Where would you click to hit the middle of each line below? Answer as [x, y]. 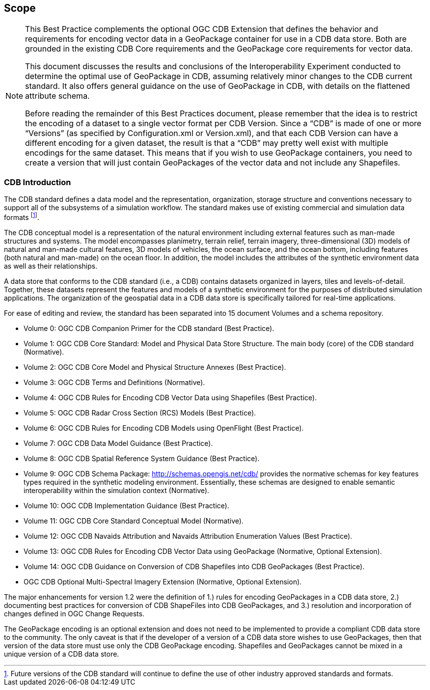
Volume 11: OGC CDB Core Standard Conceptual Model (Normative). [134, 521]
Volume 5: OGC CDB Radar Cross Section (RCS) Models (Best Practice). [140, 413]
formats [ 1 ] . [22, 217]
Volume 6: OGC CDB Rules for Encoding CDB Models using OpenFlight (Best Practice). [164, 428]
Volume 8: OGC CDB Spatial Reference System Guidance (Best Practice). [142, 458]
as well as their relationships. [51, 266]
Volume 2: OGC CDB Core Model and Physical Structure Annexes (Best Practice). [155, 367]
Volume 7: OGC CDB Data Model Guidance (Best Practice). [118, 443]
